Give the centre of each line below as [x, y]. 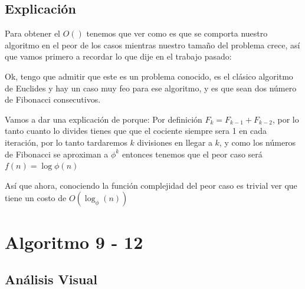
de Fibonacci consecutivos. [53, 99]
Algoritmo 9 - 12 [74, 242]
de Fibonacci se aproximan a [57, 154]
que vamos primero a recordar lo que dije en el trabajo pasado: [118, 56]
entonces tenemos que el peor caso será [192, 154]
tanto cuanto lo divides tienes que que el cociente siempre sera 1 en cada [136, 131]
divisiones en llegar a [175, 142]
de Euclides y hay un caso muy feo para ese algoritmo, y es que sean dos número [151, 88]
